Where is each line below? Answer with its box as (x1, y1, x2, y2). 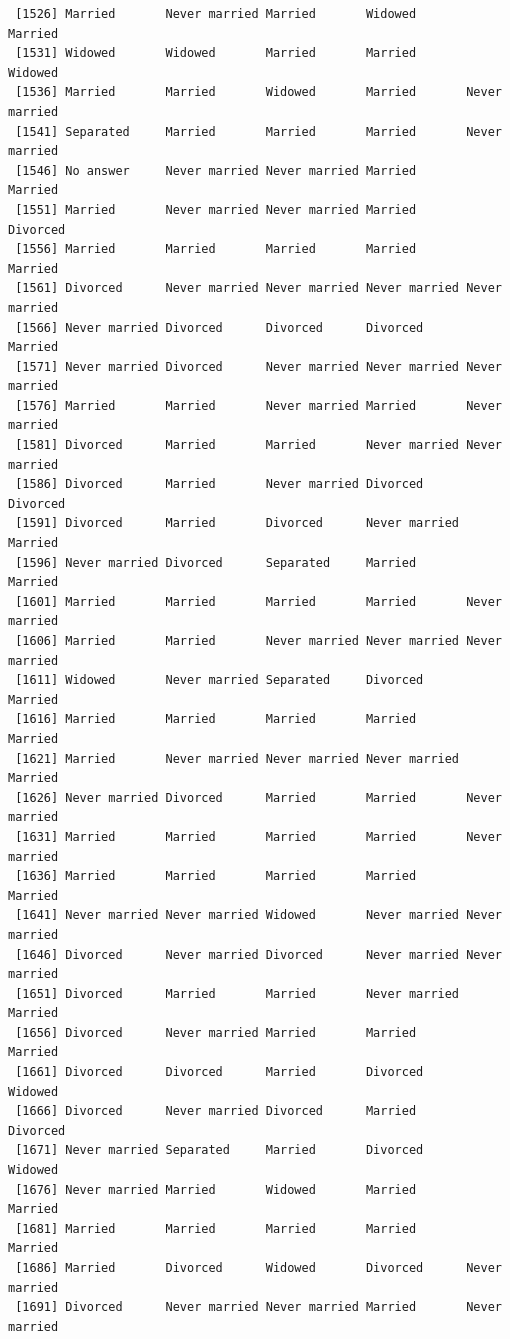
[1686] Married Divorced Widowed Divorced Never (15, 1261, 502, 1275)
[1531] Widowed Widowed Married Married (15, 46, 417, 61)
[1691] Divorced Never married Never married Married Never (15, 1300, 502, 1315)
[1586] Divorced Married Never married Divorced (15, 477, 424, 492)
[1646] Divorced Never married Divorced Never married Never (15, 947, 502, 962)
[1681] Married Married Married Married (15, 1221, 417, 1236)
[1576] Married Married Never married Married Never (15, 398, 502, 413)
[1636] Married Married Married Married (15, 869, 417, 884)
